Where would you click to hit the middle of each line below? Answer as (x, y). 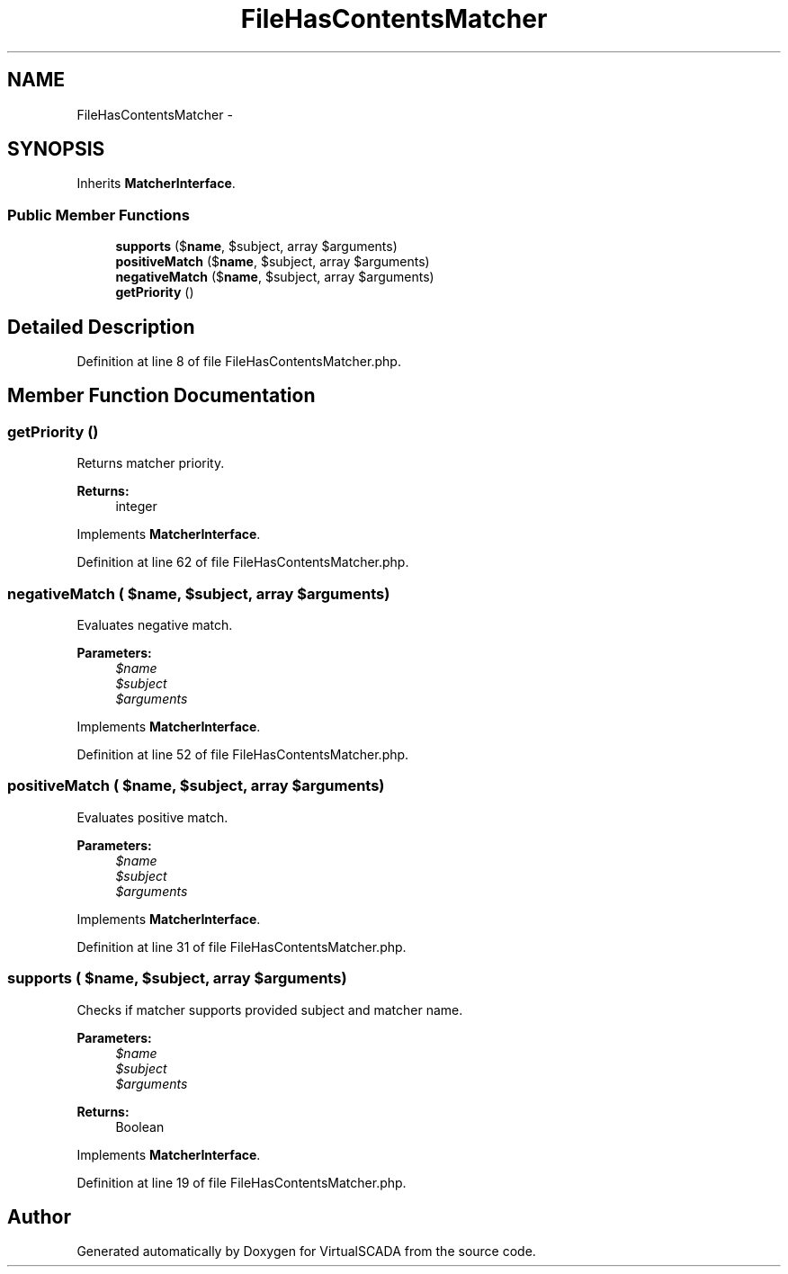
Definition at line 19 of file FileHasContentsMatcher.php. (242, 1182)
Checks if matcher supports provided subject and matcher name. (270, 1009)
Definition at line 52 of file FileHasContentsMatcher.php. (243, 754)
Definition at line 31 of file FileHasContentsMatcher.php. (242, 947)
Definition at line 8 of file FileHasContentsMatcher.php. (239, 362)
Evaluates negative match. (155, 625)
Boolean (140, 1126)
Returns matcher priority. (151, 463)
